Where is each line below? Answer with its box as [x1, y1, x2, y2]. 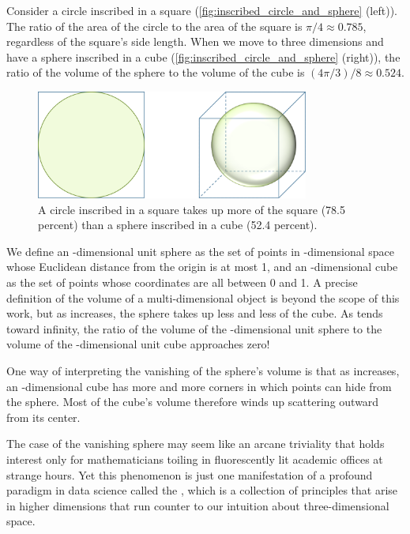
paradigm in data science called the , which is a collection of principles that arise [6, 482, 398, 498]
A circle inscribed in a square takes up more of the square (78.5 [38, 201, 345, 217]
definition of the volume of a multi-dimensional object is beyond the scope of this [6, 289, 400, 306]
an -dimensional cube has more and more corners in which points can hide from [6, 378, 392, 394]
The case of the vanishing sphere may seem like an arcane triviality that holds [6, 435, 385, 452]
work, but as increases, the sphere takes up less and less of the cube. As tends [6, 305, 383, 322]
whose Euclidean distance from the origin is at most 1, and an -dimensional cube [6, 258, 398, 275]
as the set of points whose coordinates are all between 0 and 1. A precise [6, 274, 358, 291]
